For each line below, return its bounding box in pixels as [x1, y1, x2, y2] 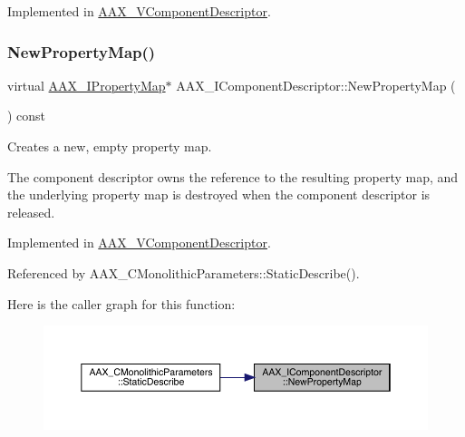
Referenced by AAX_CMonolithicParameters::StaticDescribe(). [7, 263, 360, 282]
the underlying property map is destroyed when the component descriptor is [7, 185, 431, 204]
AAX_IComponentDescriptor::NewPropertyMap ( [176, 75, 456, 94]
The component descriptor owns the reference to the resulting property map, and [7, 167, 459, 186]
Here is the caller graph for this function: [7, 294, 236, 313]
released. [7, 202, 55, 221]
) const [7, 106, 46, 125]
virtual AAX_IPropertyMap [7, 75, 166, 94]
